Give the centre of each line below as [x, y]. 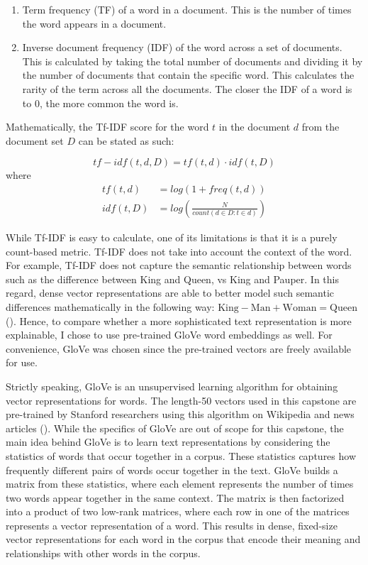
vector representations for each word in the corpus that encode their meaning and [183, 539]
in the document [255, 127]
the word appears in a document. [94, 23]
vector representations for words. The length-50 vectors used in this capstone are [181, 400]
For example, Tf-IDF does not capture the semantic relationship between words [179, 265]
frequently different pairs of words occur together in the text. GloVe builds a [172, 470]
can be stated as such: [126, 140]
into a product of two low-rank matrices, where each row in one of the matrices [178, 511]
